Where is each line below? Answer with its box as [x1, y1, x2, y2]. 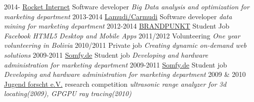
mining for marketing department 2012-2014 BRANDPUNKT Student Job [4, 21, 230, 31]
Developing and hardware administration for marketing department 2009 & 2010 [4, 69, 246, 79]
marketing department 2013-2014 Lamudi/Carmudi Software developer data [4, 11, 232, 21]
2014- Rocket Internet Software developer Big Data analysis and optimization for [4, 1, 250, 11]
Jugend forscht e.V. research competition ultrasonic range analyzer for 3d [4, 78, 226, 89]
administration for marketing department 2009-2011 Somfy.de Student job [4, 59, 227, 69]
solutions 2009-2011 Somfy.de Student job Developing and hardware [4, 49, 208, 60]
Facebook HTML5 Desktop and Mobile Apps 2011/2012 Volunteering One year [4, 30, 240, 40]
